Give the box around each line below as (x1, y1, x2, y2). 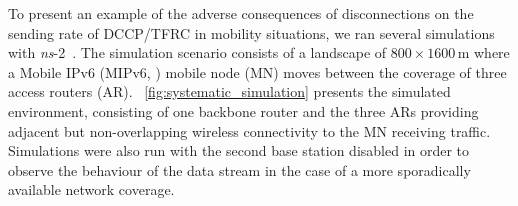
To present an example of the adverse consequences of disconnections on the (8, 3, 474, 23)
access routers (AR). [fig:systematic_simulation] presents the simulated (8, 81, 451, 102)
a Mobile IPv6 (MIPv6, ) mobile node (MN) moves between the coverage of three (8, 61, 507, 82)
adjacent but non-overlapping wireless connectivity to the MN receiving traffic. (8, 120, 491, 141)
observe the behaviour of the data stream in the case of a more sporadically (8, 159, 471, 180)
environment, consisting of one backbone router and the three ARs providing (8, 100, 479, 121)
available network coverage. (8, 179, 175, 200)
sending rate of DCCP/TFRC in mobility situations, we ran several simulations (8, 22, 495, 43)
